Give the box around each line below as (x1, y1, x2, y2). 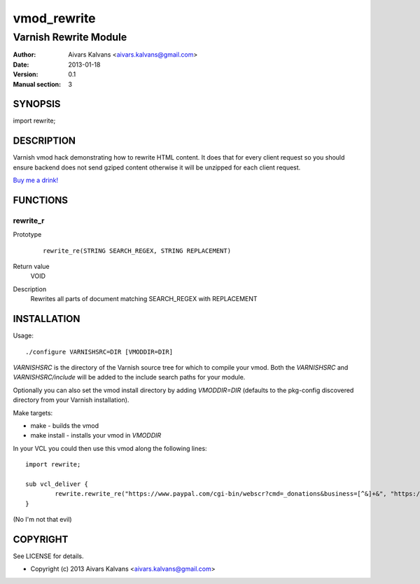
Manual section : (13, 80, 62, 88)
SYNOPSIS (13, 98, 61, 110)
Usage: (13, 331, 34, 340)
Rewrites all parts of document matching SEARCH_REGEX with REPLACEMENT (30, 295, 258, 303)
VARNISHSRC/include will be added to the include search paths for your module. (13, 373, 246, 382)
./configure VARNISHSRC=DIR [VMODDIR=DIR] (25, 347, 174, 356)
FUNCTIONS (13, 194, 69, 206)
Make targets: (13, 408, 53, 417)
